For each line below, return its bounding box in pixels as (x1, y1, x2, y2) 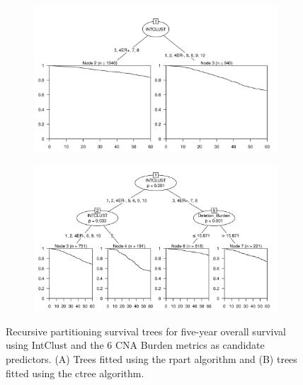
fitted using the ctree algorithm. (6, 365, 144, 380)
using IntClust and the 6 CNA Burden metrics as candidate (6, 337, 265, 352)
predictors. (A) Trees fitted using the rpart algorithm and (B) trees (6, 351, 297, 366)
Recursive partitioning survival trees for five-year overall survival (6, 323, 286, 338)
